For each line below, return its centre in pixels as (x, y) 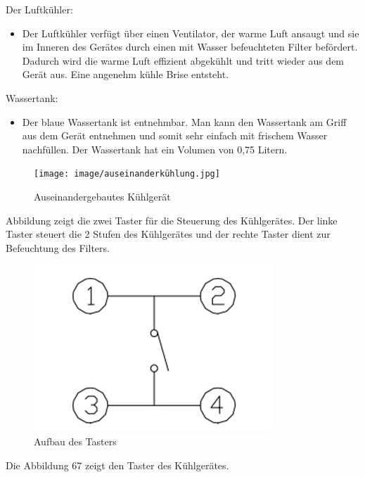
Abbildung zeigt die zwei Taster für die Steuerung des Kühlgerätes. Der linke (172, 220)
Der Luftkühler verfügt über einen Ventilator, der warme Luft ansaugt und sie (191, 33)
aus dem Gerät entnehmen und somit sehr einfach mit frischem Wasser (175, 135)
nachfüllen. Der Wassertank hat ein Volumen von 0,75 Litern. (155, 149)
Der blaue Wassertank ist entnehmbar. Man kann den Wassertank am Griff (184, 121)
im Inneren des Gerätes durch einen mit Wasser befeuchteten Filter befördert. (190, 47)
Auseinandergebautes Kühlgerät (102, 196)
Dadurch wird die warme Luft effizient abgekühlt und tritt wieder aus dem (183, 60)
